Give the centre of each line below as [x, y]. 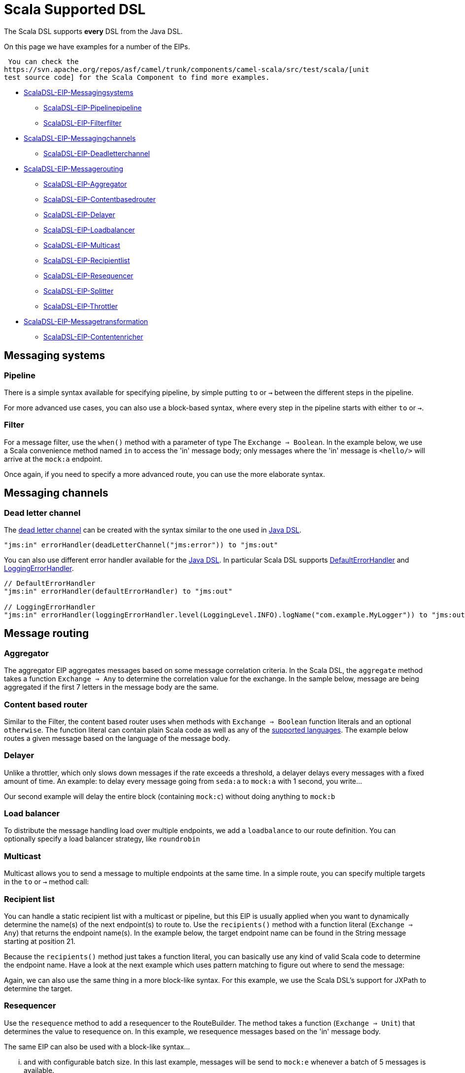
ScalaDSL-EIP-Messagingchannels [80, 138]
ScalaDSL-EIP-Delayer [79, 214]
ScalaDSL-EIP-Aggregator [85, 184]
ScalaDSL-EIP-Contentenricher [93, 336]
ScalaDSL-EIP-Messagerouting [74, 168]
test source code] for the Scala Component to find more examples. [137, 77]
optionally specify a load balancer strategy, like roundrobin [102, 839]
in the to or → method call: [47, 882]
